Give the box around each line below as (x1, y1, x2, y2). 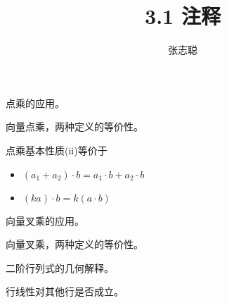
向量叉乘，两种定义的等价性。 (6, 237, 143, 252)
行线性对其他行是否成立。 (6, 284, 124, 299)
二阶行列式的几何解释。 (6, 260, 114, 275)
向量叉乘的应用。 (6, 213, 84, 228)
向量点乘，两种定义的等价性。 (6, 119, 143, 134)
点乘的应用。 (6, 95, 65, 110)
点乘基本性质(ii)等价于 (6, 142, 108, 157)
